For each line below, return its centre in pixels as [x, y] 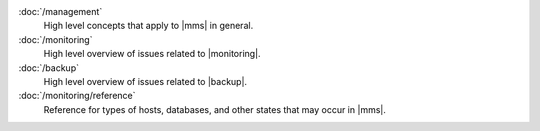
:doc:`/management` [60, 11]
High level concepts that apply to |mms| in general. [148, 26]
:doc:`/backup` [49, 67]
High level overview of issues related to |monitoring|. [152, 54]
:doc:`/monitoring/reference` [77, 96]
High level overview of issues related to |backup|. [145, 81]
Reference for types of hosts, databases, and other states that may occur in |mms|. [215, 109]
